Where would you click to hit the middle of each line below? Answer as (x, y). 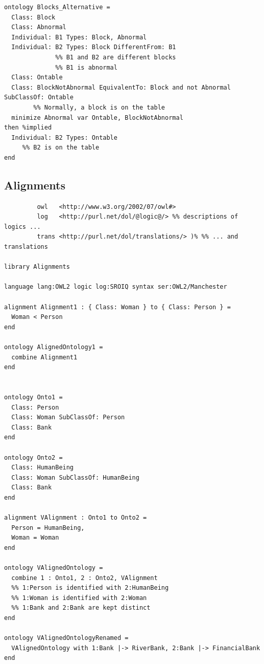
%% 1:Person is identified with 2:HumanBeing (90, 588)
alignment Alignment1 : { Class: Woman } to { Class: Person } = (117, 307)
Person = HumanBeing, (48, 528)
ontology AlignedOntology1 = (54, 347)
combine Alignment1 (44, 357)
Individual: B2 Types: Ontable (64, 137)
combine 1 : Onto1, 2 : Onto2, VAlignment (85, 578)
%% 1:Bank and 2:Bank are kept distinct (81, 608)
